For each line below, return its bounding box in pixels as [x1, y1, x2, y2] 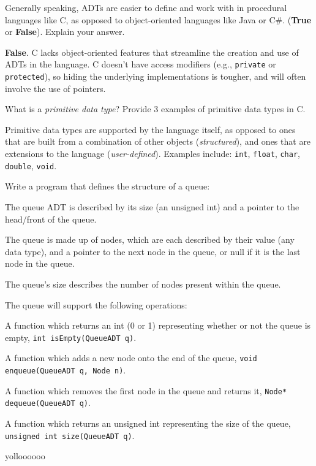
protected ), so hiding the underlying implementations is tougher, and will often [5, 70, 306, 83]
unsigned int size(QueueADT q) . [5, 429, 135, 441]
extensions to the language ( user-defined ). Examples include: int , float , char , [5, 147, 300, 160]
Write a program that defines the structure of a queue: [5, 180, 210, 193]
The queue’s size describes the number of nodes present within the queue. [5, 277, 281, 290]
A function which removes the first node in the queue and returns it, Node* [5, 384, 287, 397]
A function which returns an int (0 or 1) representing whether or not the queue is [5, 319, 311, 332]
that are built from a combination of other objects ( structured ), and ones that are [5, 135, 311, 148]
